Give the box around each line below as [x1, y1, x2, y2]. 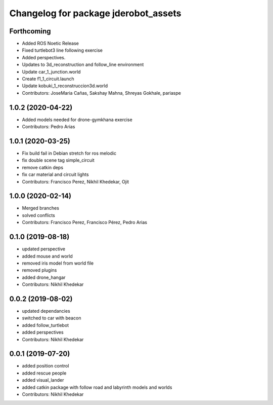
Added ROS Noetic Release [22, 41, 79, 47]
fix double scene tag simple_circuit [22, 157, 95, 163]
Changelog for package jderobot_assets [9, 8, 181, 19]
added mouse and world [22, 253, 73, 259]
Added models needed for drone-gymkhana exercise [22, 117, 132, 123]
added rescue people [22, 370, 67, 376]
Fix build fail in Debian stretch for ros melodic [22, 150, 116, 156]
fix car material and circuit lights [22, 171, 89, 177]
